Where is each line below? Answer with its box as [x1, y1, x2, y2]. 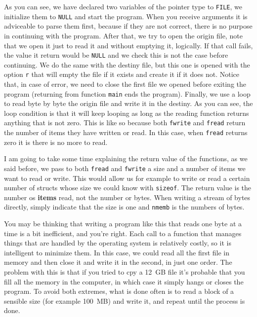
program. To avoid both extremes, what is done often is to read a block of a [4, 286, 234, 296]
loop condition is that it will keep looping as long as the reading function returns [4, 107, 249, 118]
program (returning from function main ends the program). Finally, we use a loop [4, 88, 251, 99]
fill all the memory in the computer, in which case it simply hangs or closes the [4, 276, 244, 286]
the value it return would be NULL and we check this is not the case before [4, 50, 228, 60]
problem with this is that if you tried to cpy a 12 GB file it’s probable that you [4, 267, 245, 277]
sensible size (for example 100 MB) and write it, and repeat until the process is [4, 295, 245, 306]
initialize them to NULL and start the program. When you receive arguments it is [4, 11, 248, 21]
